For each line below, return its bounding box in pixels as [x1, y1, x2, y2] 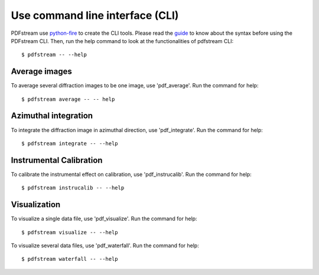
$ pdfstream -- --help [21, 51, 87, 58]
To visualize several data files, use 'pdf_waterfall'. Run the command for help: [11, 242, 199, 249]
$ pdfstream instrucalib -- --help [21, 185, 125, 191]
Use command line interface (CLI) [11, 9, 179, 22]
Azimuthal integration [11, 111, 93, 121]
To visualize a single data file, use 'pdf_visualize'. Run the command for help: [11, 215, 197, 222]
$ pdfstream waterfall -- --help [21, 256, 118, 263]
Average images [11, 67, 72, 77]
